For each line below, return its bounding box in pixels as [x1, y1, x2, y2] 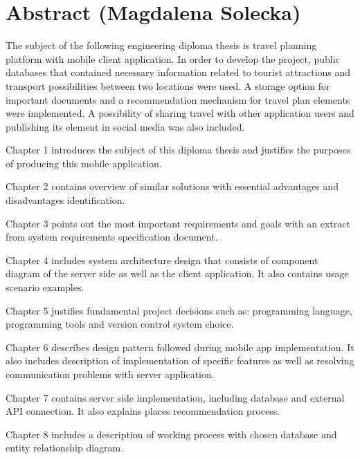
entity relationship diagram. [6, 440, 124, 455]
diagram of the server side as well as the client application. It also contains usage [6, 266, 349, 281]
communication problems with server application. [6, 367, 215, 381]
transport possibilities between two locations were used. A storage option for [6, 78, 330, 93]
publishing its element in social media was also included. [6, 119, 245, 133]
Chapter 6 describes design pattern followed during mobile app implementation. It [6, 339, 354, 354]
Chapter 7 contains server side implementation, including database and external [6, 390, 345, 404]
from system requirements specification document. [6, 230, 218, 244]
